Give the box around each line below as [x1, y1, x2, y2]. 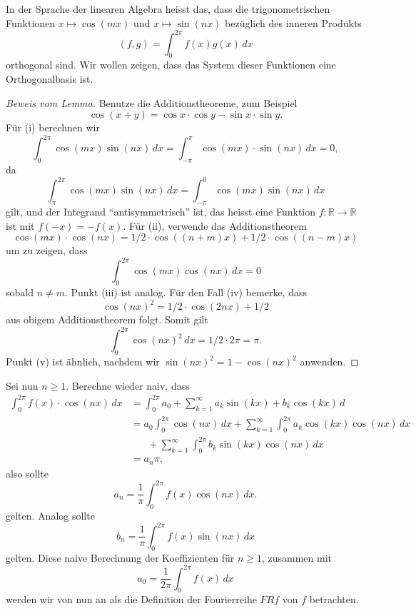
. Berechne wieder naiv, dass [66, 378, 190, 393]
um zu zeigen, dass [6, 243, 88, 258]
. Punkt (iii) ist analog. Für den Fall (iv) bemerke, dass [65, 285, 307, 300]
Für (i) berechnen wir [6, 120, 100, 135]
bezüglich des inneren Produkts [225, 15, 362, 30]
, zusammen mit [261, 550, 333, 565]
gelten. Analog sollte [6, 508, 95, 522]
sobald [6, 285, 34, 300]
